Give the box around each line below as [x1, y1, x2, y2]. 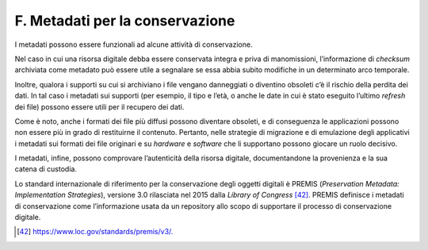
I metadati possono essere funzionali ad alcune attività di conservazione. [14, 40, 253, 49]
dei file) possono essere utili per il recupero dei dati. [14, 102, 185, 111]
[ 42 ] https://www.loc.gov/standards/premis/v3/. [17, 227, 174, 237]
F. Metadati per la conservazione [14, 12, 235, 29]
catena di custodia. [14, 164, 77, 174]
